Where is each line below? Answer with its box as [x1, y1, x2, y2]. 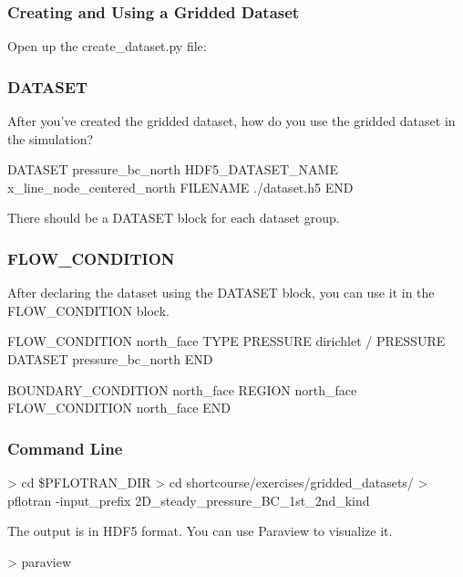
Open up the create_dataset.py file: [7, 37, 207, 56]
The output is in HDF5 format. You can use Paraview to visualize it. [7, 521, 393, 540]
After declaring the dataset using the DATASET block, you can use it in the [7, 283, 435, 302]
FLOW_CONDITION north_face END [7, 398, 231, 417]
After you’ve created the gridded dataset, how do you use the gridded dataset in [7, 111, 456, 131]
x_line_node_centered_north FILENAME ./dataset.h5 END [7, 177, 354, 196]
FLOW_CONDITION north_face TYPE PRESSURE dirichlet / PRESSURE [7, 331, 446, 351]
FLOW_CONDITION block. [7, 300, 170, 320]
